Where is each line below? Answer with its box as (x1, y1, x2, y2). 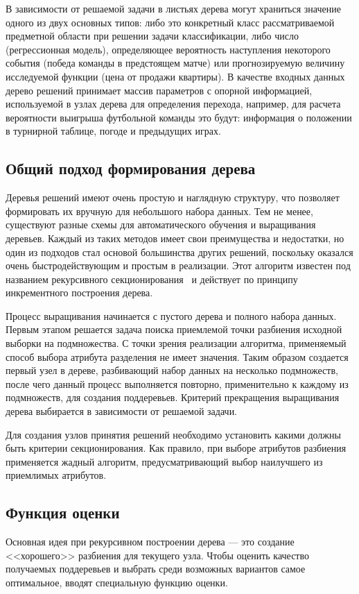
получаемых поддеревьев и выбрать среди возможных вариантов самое (6, 561, 306, 576)
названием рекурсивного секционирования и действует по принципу (6, 271, 298, 286)
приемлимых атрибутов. (6, 468, 107, 482)
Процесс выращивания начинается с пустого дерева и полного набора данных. (6, 308, 337, 323)
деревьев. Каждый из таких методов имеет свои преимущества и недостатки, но (6, 230, 344, 245)
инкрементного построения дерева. (6, 285, 153, 300)
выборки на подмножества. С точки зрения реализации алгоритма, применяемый (6, 336, 347, 350)
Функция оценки (6, 502, 120, 523)
